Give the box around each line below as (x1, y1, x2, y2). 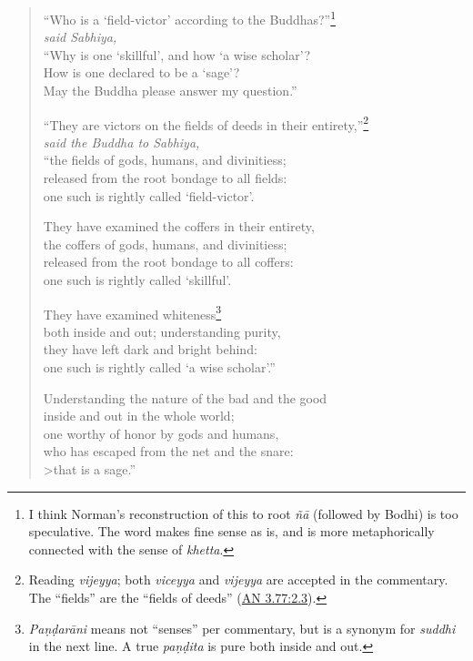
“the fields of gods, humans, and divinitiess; (43, 150, 287, 169)
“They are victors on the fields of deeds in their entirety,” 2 (43, 112, 369, 134)
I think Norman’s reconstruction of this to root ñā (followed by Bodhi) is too (28, 503, 458, 523)
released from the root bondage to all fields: (43, 168, 287, 188)
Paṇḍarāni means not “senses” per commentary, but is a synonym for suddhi (28, 618, 456, 637)
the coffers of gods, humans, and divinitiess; (43, 234, 287, 253)
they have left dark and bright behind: (43, 340, 257, 359)
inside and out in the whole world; (43, 406, 235, 425)
